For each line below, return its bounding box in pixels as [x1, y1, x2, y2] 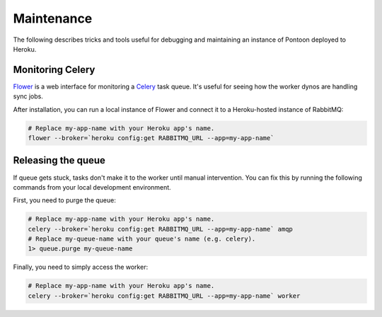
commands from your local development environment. [13, 183, 171, 191]
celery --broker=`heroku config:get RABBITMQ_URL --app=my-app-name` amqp [28, 225, 294, 233]
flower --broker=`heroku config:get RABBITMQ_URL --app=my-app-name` [28, 134, 274, 142]
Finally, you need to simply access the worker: [13, 263, 149, 272]
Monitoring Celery [13, 64, 95, 76]
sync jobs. [13, 92, 44, 100]
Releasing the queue [13, 154, 106, 166]
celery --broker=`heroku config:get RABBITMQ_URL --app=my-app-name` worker [28, 292, 301, 300]
